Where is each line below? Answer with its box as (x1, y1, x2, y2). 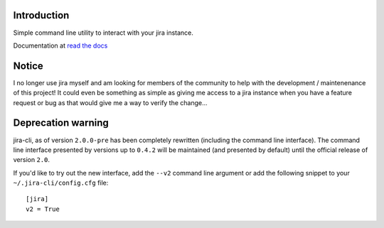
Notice (13, 60, 44, 72)
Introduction (13, 9, 70, 21)
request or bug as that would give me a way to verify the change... (13, 98, 208, 107)
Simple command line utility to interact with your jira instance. (13, 28, 193, 37)
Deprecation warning (13, 117, 110, 129)
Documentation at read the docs (13, 41, 108, 50)
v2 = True (26, 205, 60, 213)
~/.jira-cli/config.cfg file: (13, 178, 109, 188)
